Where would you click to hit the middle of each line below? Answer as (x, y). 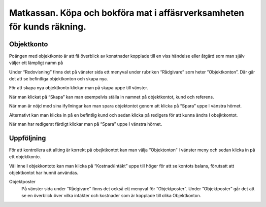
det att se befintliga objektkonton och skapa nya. (59, 79)
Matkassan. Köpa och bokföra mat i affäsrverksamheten (127, 13)
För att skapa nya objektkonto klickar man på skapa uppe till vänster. (79, 88)
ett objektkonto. (25, 157)
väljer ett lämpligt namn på (36, 63)
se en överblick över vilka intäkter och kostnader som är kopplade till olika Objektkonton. (111, 196)
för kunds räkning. (48, 27)
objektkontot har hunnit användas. (44, 173)
